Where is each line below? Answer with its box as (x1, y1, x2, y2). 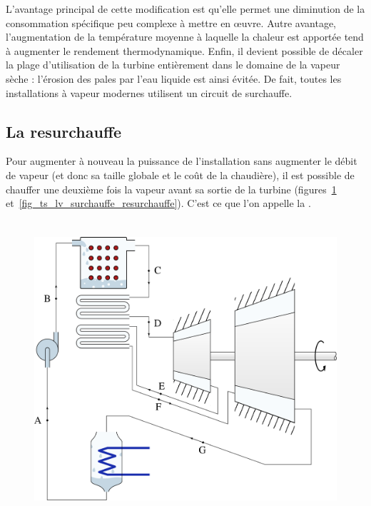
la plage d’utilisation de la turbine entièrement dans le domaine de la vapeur (6, 57, 340, 72)
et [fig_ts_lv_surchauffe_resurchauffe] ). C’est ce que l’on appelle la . (6, 196, 311, 211)
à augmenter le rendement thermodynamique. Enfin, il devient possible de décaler (6, 43, 363, 58)
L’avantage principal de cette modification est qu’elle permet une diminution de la (6, 1, 365, 16)
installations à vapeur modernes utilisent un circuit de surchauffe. (6, 85, 293, 100)
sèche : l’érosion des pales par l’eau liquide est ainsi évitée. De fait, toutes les (6, 71, 342, 86)
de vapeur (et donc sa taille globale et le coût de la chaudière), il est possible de (6, 167, 355, 182)
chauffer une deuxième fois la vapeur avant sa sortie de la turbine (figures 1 (6, 181, 337, 196)
